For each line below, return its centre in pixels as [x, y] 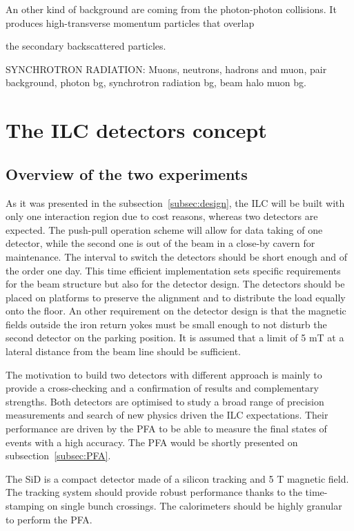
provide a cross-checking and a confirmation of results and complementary [162, 388]
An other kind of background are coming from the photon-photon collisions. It [171, 9]
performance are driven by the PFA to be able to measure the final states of [166, 429]
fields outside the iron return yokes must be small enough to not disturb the [166, 324]
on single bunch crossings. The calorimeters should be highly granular [195, 506]
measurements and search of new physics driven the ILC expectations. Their [167, 415]
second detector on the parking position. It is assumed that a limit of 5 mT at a [175, 338]
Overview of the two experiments [127, 173]
